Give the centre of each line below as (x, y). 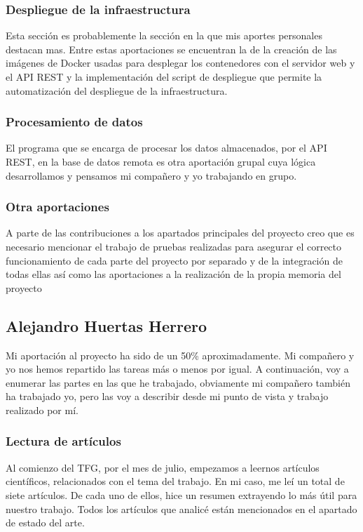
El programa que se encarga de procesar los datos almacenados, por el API (166, 148)
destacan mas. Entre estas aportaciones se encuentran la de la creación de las (171, 49)
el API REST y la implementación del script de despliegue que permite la (164, 77)
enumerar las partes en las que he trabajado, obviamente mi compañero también (178, 382)
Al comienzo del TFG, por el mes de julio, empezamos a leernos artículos (163, 467)
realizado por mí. (42, 410)
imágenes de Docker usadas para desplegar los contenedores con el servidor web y (180, 63)
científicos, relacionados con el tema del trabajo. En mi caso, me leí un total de (175, 481)
